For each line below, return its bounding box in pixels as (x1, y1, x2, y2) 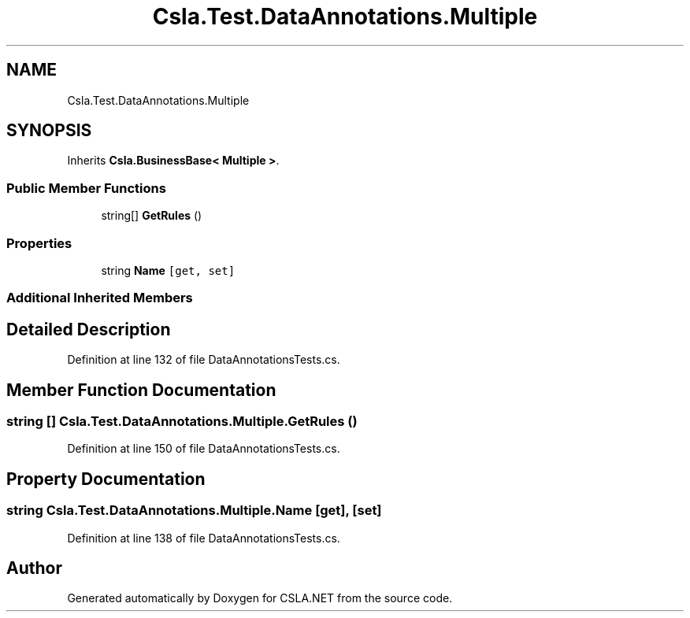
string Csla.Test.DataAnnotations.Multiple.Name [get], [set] (6, 502, 382, 519)
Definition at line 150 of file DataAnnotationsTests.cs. (67, 442, 340, 456)
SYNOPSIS (6, 120, 92, 141)
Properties (6, 235, 72, 251)
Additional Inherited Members (6, 290, 193, 306)
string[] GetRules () (101, 209, 202, 223)
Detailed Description (6, 319, 171, 339)
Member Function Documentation (6, 379, 276, 400)
